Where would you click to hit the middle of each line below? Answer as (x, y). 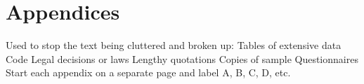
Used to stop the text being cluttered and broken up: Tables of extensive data (174, 45)
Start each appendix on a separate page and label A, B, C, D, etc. (148, 72)
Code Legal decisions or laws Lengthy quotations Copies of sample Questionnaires (182, 58)
